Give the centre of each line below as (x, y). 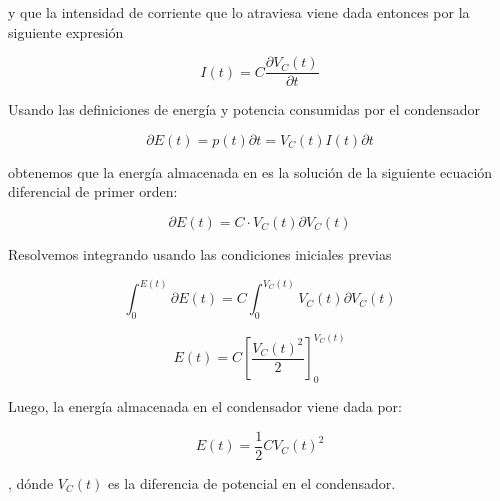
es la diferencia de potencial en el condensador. (251, 482)
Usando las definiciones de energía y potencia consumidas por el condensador (244, 109)
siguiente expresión (66, 31)
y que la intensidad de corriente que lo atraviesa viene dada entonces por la (239, 12)
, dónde (31, 482)
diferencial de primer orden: (93, 191)
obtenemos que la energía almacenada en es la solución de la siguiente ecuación (250, 171)
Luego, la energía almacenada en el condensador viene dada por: (205, 406)
